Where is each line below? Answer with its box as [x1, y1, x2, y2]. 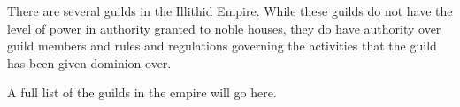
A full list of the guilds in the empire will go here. [7, 83, 277, 102]
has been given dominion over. [7, 53, 172, 72]
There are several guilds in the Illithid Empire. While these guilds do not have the [7, 2, 453, 19]
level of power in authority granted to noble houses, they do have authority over [7, 19, 441, 37]
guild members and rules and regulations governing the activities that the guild [7, 36, 437, 55]
